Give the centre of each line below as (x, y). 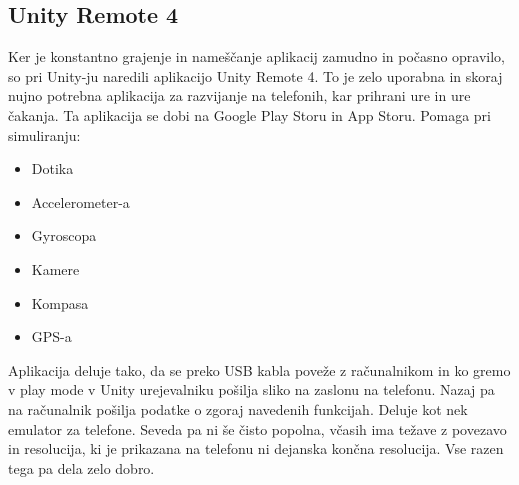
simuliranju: (44, 134)
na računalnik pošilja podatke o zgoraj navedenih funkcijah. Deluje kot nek (238, 408)
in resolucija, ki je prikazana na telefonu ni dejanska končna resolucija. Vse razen (256, 448)
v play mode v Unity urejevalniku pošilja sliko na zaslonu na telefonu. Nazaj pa (251, 389)
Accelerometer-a (80, 201)
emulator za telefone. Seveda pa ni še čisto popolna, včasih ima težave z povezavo (257, 428)
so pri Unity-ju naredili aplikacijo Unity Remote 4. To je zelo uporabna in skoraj (255, 75)
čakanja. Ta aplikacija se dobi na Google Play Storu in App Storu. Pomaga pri (249, 114)
